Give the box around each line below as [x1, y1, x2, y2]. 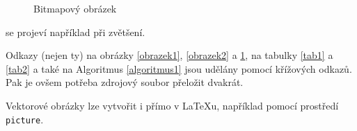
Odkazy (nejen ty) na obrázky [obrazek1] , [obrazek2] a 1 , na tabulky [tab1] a [6, 48, 333, 62]
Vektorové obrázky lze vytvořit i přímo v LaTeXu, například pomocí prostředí [6, 98, 339, 112]
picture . [6, 112, 44, 126]
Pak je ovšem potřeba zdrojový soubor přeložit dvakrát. [6, 75, 244, 89]
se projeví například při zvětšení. [6, 24, 145, 39]
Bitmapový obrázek [33, 1, 117, 15]
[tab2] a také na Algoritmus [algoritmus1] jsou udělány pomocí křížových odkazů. [6, 61, 352, 76]
